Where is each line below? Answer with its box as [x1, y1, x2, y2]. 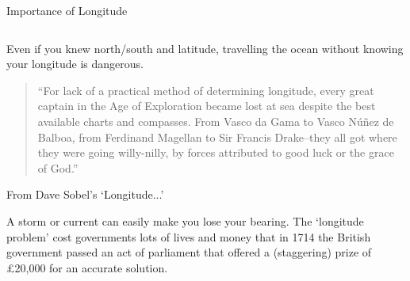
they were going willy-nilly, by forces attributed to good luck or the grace [37, 144, 394, 161]
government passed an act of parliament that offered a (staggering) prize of [6, 244, 372, 260]
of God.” [37, 159, 79, 176]
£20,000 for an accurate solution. [6, 259, 168, 275]
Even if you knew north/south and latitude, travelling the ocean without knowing [6, 40, 404, 56]
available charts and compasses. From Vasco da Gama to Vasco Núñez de [37, 112, 394, 129]
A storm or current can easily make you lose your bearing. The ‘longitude [6, 212, 364, 229]
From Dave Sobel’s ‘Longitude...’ [6, 186, 164, 203]
